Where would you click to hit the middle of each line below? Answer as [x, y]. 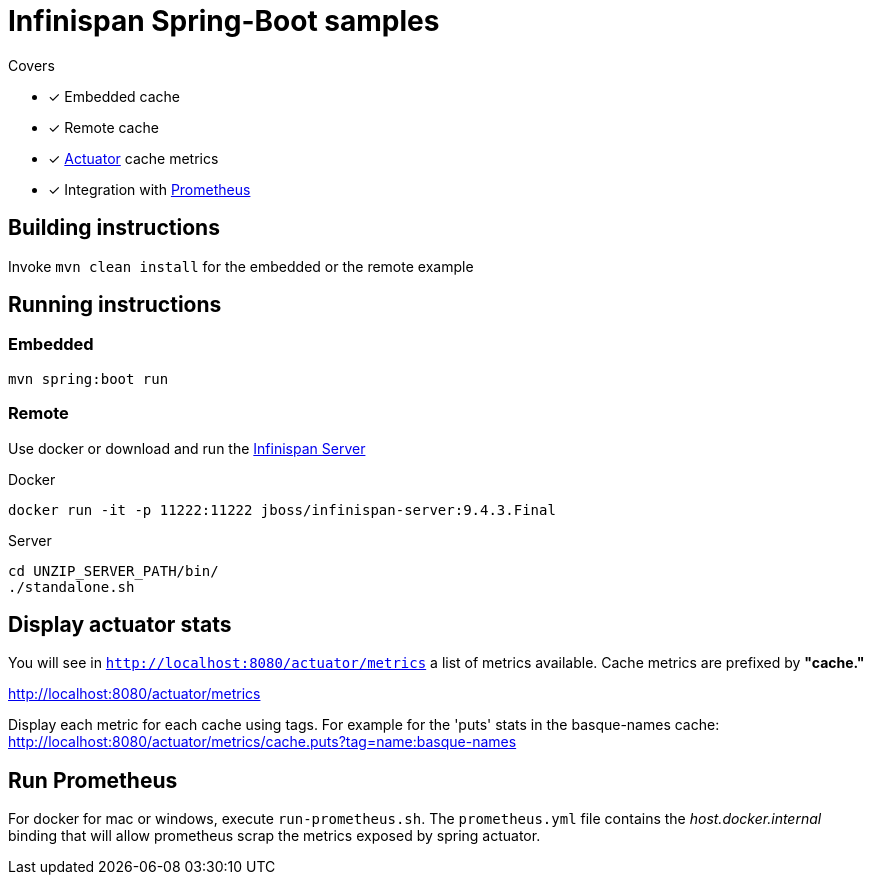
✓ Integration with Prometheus [149, 189]
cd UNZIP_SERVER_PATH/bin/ [113, 570]
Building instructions [114, 228]
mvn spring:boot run [88, 378]
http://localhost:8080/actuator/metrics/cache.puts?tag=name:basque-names [262, 742]
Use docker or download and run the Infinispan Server [187, 448]
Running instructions [115, 305]
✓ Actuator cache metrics [133, 158]
